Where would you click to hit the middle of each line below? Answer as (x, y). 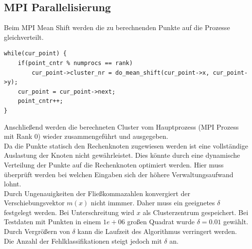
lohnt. (13, 184)
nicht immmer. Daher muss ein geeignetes (153, 203)
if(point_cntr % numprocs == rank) (75, 63)
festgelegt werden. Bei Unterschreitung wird (69, 212)
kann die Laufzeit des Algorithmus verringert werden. (157, 231)
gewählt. (236, 222)
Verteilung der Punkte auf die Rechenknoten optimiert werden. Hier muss (114, 164)
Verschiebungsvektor (34, 203)
